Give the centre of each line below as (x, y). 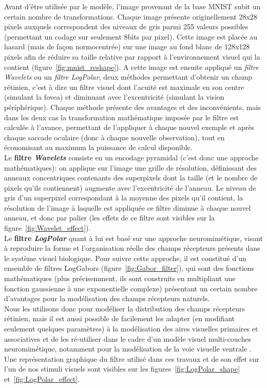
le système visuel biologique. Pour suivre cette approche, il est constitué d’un (125, 258)
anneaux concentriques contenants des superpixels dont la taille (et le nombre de (131, 178)
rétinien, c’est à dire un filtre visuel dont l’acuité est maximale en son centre (124, 87)
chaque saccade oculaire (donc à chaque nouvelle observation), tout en (115, 137)
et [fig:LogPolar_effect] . (42, 378)
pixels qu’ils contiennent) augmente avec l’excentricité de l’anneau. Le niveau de (130, 187)
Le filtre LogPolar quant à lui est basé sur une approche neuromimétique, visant (133, 238)
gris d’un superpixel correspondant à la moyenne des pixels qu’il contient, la (124, 198)
